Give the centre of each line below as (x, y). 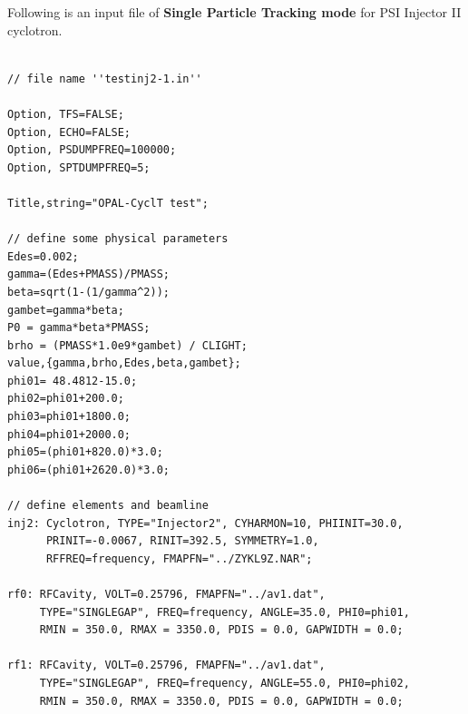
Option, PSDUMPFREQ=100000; (92, 150)
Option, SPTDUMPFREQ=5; (79, 167)
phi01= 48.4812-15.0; (73, 381)
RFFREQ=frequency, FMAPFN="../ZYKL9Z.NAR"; (179, 558)
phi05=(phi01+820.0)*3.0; (85, 452)
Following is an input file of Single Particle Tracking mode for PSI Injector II (234, 12)
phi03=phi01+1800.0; (69, 417)
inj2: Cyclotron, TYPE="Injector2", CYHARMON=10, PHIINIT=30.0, (205, 523)
